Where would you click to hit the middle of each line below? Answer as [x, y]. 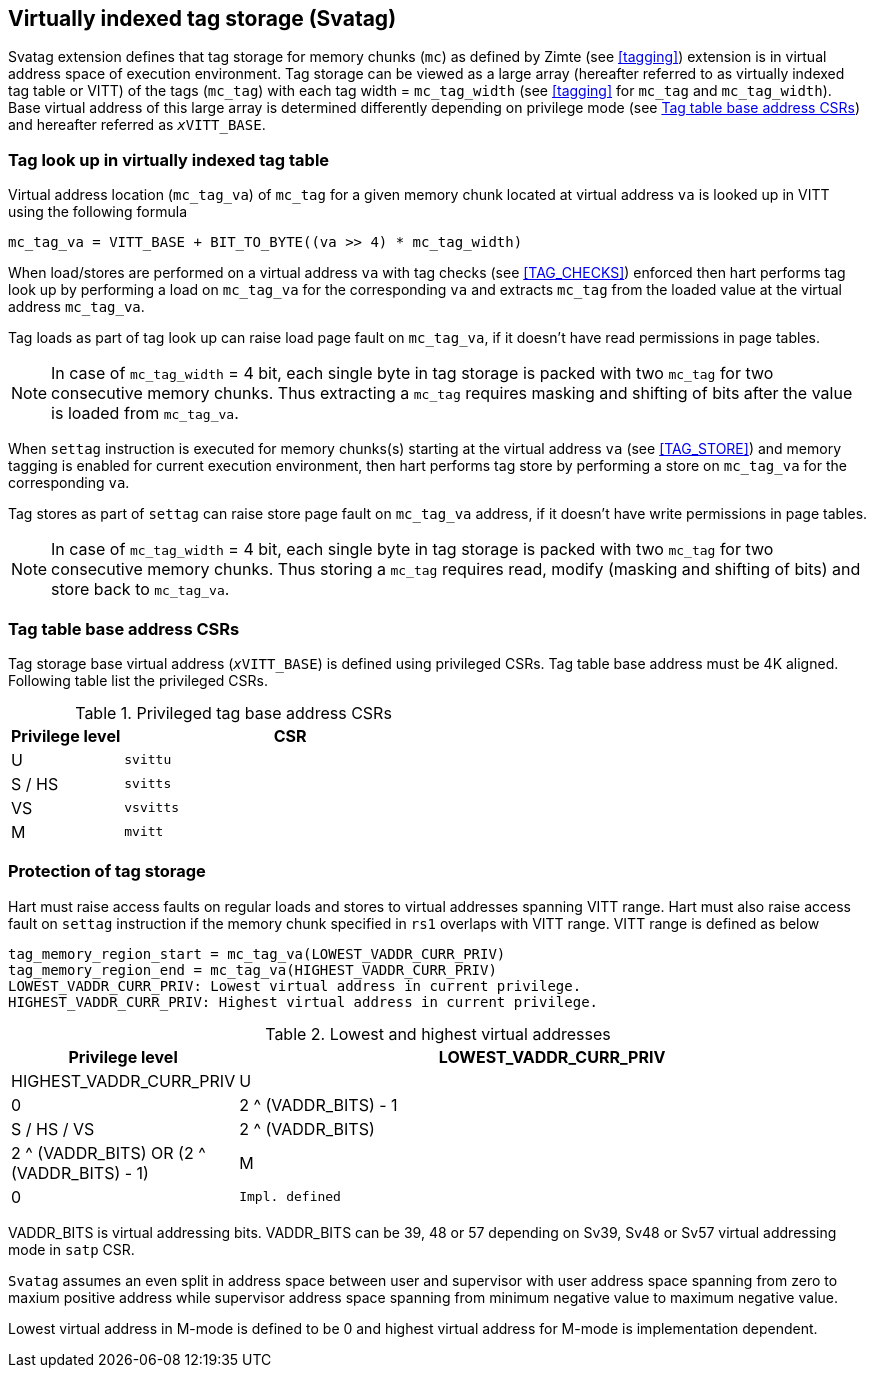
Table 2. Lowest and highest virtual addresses [438, 1033]
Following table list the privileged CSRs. [138, 680]
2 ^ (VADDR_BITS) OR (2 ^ [108, 1152]
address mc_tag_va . [76, 307]
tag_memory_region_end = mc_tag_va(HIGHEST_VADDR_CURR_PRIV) [252, 969]
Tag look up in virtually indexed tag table [169, 159]
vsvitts [152, 808]
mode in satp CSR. [71, 1249]
